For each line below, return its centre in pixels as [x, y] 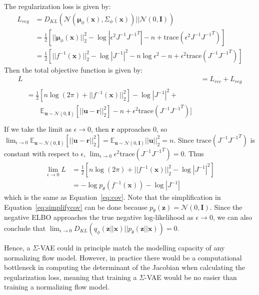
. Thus [194, 153]
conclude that [25, 228]
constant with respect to [41, 153]
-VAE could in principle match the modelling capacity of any [131, 248]
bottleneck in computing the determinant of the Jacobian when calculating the [125, 267]
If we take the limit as [38, 129]
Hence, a [17, 248]
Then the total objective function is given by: [73, 69]
